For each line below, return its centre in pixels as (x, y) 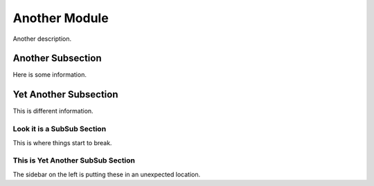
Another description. (42, 39)
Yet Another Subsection (65, 94)
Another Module (61, 18)
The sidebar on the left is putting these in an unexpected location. (107, 174)
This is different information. (53, 111)
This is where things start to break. (62, 142)
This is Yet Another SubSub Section (74, 160)
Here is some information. (50, 75)
